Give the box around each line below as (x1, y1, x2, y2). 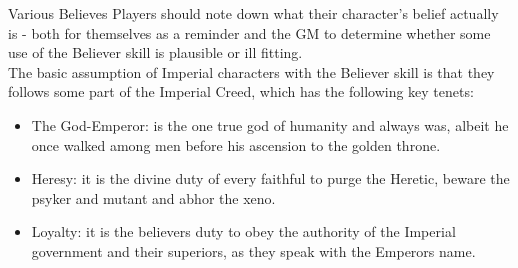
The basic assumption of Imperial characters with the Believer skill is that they (8, 61, 495, 82)
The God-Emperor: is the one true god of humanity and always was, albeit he (31, 114, 509, 135)
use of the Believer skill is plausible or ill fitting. (8, 42, 303, 63)
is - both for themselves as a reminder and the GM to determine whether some (8, 22, 491, 43)
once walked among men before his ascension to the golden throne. (31, 134, 441, 155)
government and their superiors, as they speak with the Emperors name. (31, 240, 476, 261)
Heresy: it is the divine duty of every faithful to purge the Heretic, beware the (31, 168, 510, 189)
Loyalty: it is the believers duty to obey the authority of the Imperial (31, 221, 456, 242)
